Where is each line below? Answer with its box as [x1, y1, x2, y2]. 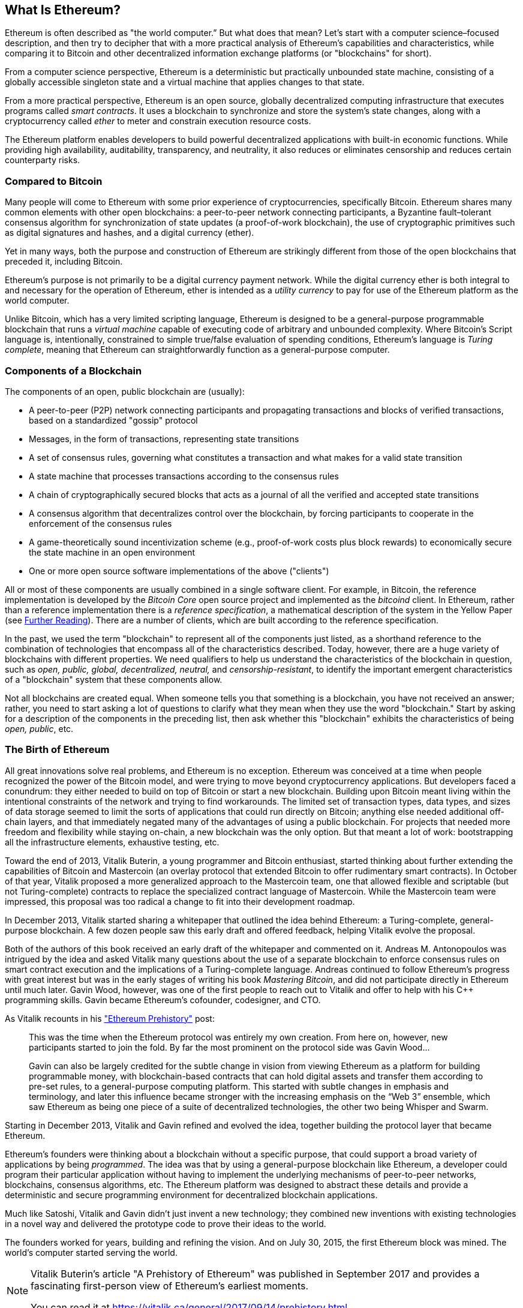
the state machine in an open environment [29, 547, 196, 557]
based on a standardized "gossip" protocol [29, 415, 198, 425]
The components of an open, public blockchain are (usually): [5, 386, 245, 397]
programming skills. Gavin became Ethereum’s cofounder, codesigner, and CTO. [5, 994, 321, 1005]
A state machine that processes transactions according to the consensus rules [29, 470, 339, 481]
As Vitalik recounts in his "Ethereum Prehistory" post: [5, 1013, 215, 1024]
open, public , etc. [5, 723, 74, 734]
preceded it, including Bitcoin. [5, 256, 123, 267]
